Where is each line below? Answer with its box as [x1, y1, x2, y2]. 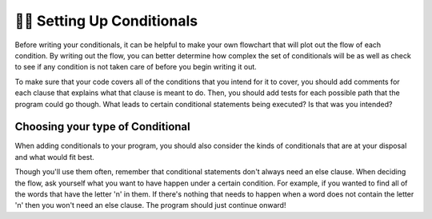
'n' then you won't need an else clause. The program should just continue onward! [14, 201, 286, 210]
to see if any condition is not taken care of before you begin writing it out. [14, 62, 258, 72]
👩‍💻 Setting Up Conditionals [14, 12, 198, 30]
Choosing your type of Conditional [14, 120, 191, 133]
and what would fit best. [14, 152, 95, 161]
